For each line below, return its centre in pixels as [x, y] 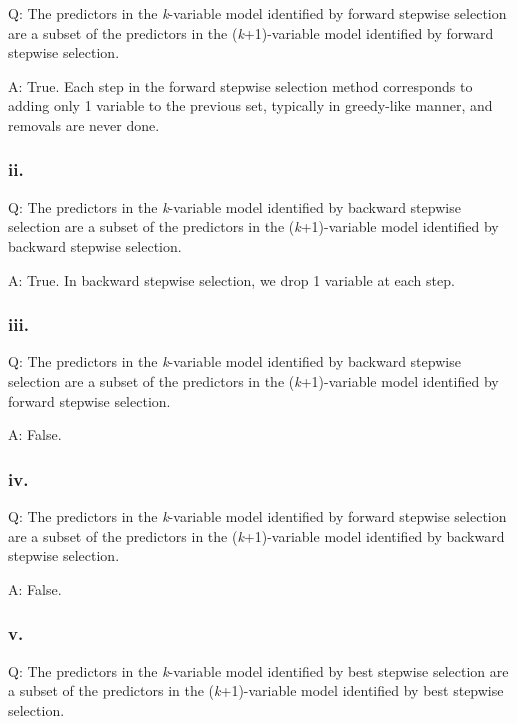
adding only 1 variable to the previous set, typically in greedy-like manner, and [250, 105]
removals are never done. [84, 124]
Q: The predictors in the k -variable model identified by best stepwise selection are [258, 670]
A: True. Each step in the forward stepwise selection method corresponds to [240, 85]
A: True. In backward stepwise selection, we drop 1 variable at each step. [231, 279]
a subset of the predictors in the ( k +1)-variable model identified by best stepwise [256, 690]
